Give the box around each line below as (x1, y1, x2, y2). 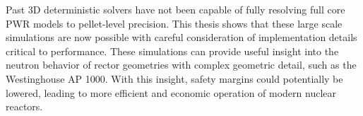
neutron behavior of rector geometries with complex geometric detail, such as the (6, 57, 357, 72)
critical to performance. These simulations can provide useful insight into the (6, 43, 339, 58)
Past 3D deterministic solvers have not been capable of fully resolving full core (6, 2, 345, 16)
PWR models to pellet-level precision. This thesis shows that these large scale (6, 16, 343, 30)
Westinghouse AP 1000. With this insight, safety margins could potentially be (6, 71, 343, 86)
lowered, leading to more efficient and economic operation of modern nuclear (6, 85, 337, 100)
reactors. (6, 99, 43, 114)
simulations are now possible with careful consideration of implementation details (6, 30, 357, 45)
